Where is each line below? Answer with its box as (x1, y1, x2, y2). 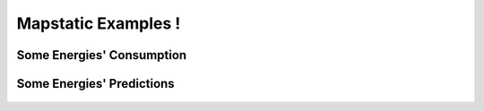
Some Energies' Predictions (16, 76, 175, 91)
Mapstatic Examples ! (16, 13, 181, 33)
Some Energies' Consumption (16, 47, 187, 63)
